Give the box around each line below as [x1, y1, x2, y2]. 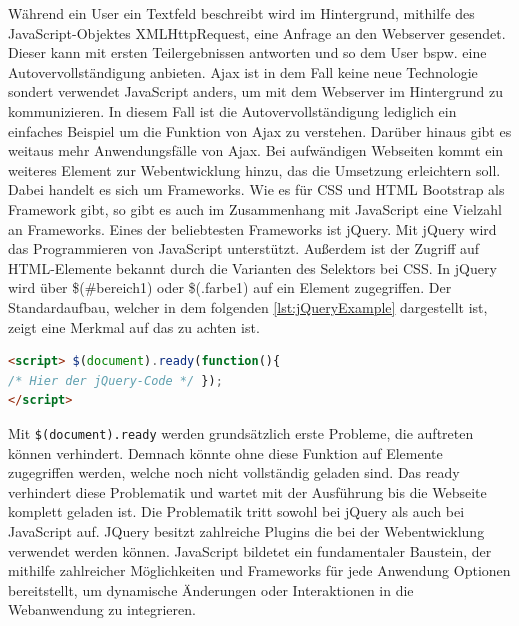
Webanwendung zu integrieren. [8, 599, 196, 620]
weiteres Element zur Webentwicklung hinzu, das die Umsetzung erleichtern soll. [8, 159, 501, 180]
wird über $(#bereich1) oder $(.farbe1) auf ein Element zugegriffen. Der [8, 277, 452, 298]
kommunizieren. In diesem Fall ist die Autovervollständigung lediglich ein [8, 100, 457, 121]
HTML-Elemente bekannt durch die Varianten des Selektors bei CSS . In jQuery [8, 257, 497, 278]
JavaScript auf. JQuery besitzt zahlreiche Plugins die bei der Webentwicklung [8, 520, 485, 541]
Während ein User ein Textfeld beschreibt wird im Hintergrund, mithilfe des [8, 3, 475, 23]
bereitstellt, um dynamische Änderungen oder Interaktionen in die [8, 579, 414, 600]
